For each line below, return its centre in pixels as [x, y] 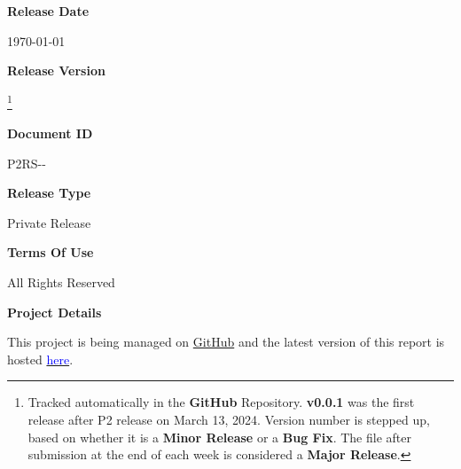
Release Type [49, 193]
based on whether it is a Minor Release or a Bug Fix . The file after [219, 437]
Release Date [48, 11]
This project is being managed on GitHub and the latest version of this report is [226, 342]
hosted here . [40, 359]
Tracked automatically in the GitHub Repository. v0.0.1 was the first [221, 402]
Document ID [50, 133]
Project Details [55, 312]
